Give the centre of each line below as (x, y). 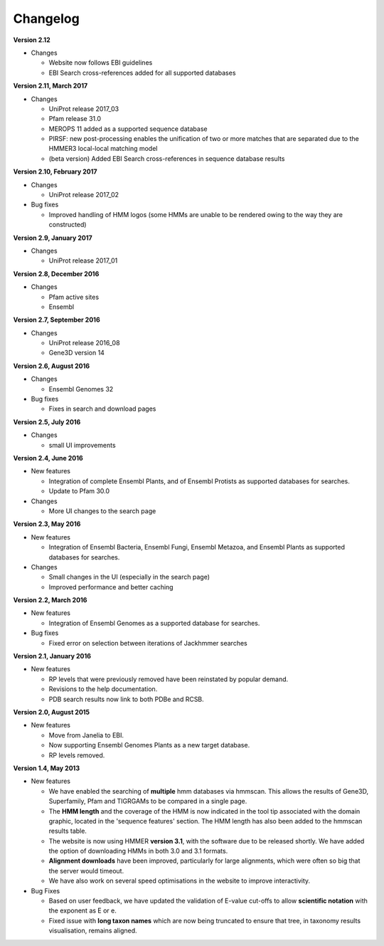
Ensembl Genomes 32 (81, 389)
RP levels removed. (77, 755)
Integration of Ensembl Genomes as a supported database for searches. (154, 623)
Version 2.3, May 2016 (47, 524)
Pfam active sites (74, 297)
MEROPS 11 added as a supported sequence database (128, 129)
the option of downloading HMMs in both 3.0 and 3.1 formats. (138, 851)
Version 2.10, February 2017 (55, 172)
